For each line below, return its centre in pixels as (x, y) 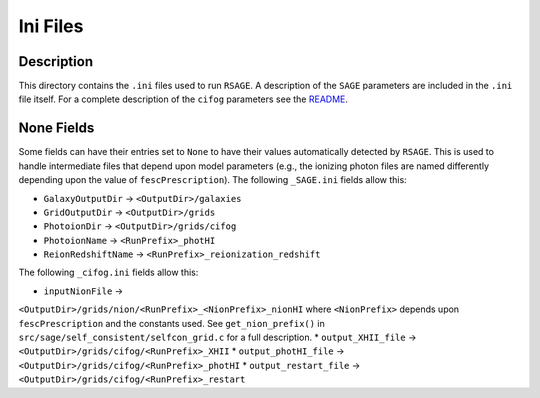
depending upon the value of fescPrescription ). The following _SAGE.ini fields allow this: (212, 180)
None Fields (56, 128)
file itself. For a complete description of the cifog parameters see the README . (183, 99)
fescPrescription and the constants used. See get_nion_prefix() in (171, 323)
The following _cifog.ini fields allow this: (108, 272)
